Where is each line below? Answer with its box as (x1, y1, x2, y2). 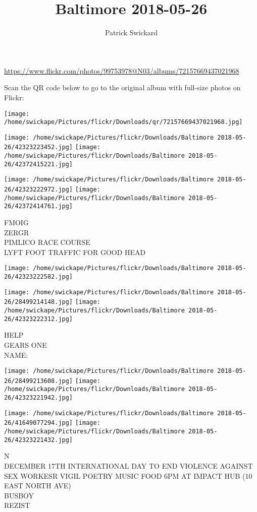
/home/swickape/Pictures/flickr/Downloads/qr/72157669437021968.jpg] (4, 118, 243, 126)
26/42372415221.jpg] (4, 160, 73, 168)
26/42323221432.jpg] (4, 436, 73, 443)
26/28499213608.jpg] (4, 377, 73, 385)
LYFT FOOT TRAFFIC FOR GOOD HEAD (4, 246, 146, 257)
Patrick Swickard (105, 27, 158, 38)
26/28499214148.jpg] (4, 298, 73, 306)
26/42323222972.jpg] (4, 186, 73, 194)
